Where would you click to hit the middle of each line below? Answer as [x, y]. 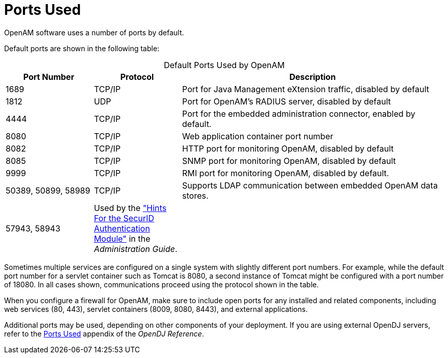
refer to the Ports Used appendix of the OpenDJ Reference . [104, 333]
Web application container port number [258, 136]
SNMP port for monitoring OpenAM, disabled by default [289, 161]
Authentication [122, 228]
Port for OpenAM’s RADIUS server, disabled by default [286, 101]
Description [313, 77]
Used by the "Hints [130, 208]
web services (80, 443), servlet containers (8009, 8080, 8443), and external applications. [156, 309]
